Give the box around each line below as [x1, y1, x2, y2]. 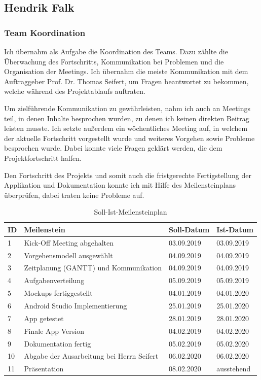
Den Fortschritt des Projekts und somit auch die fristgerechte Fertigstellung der [4, 169, 252, 180]
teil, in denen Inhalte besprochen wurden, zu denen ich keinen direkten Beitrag [4, 113, 249, 123]
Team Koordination [4, 26, 86, 39]
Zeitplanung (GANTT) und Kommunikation [24, 262, 162, 273]
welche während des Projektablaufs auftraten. [4, 86, 145, 96]
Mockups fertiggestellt [24, 288, 93, 298]
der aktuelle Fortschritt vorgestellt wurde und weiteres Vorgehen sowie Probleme [4, 132, 255, 143]
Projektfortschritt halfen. [4, 152, 82, 163]
